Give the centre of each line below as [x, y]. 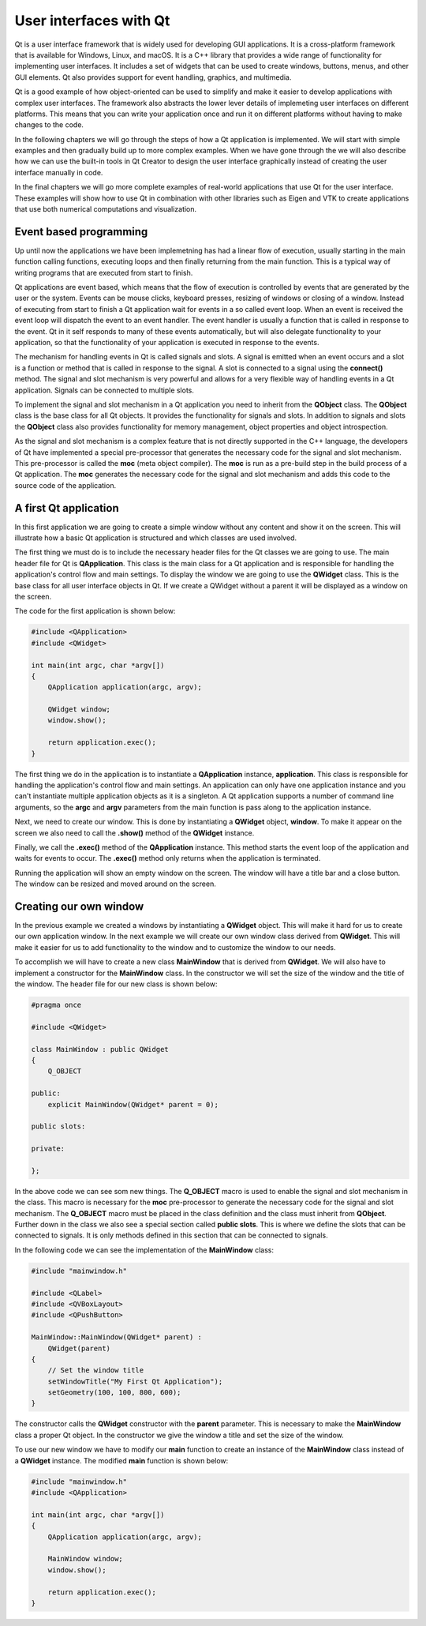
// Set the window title [96, 1371]
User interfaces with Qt [92, 21]
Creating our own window [79, 906]
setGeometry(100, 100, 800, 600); [114, 1393]
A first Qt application [67, 508]
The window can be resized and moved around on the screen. [115, 884]
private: [48, 1149]
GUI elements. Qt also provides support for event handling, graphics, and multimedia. [153, 77]
